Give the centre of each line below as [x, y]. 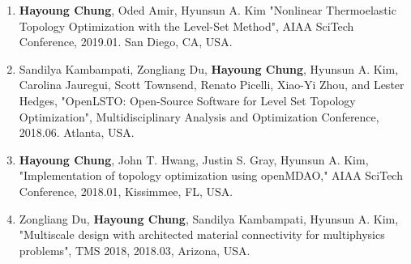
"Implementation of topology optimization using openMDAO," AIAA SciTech [211, 175]
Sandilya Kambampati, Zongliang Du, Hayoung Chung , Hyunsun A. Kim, [209, 68]
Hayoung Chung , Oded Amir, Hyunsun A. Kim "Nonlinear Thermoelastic [208, 10]
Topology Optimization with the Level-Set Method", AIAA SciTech [186, 26]
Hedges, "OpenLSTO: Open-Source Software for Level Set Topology [187, 100]
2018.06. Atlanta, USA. [77, 132]
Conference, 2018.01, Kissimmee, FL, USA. [126, 191]
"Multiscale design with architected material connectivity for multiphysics [202, 234]
